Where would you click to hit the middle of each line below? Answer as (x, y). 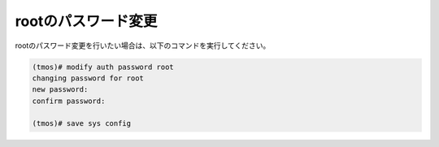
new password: (60, 90)
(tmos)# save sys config (82, 123)
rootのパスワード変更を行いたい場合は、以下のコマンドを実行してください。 (143, 45)
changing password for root (88, 78)
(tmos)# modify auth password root (103, 67)
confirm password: (69, 101)
